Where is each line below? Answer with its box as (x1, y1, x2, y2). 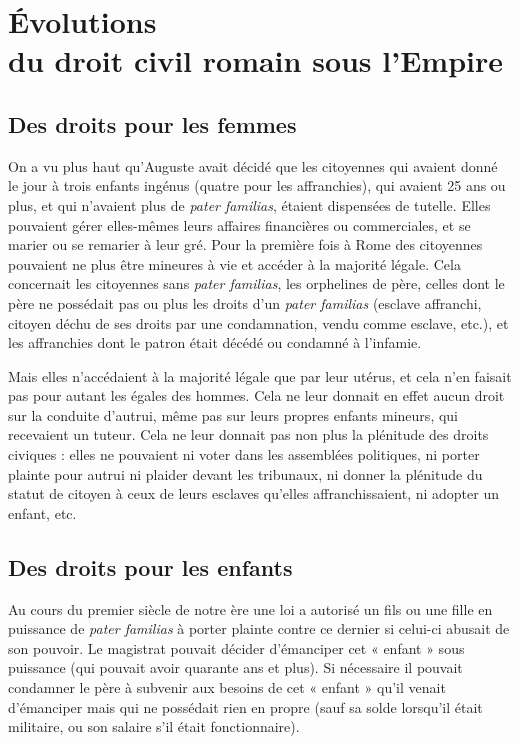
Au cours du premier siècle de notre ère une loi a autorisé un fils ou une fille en (8, 598, 493, 619)
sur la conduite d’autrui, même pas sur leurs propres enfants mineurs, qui (8, 404, 459, 425)
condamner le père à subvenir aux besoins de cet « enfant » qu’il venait (8, 677, 446, 698)
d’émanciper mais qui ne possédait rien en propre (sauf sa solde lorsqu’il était (8, 696, 483, 717)
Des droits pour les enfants (8, 551, 293, 582)
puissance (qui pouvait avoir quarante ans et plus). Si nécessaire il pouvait (8, 657, 463, 678)
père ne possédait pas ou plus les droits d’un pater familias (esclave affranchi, (8, 292, 482, 313)
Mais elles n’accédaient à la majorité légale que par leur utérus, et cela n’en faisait (8, 365, 512, 386)
